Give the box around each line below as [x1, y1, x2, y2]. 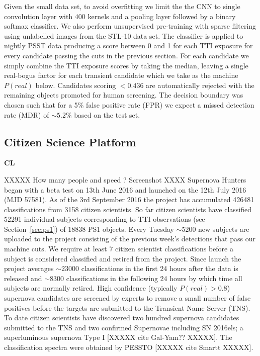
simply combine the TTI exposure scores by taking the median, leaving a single [4, 60, 248, 70]
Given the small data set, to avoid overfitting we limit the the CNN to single [4, 1, 240, 11]
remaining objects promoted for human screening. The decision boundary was [4, 90, 243, 100]
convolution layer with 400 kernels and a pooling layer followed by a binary [4, 11, 236, 21]
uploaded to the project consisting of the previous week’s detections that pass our [4, 233, 255, 244]
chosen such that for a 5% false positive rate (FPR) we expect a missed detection [4, 99, 254, 110]
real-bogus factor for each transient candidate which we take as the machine [4, 70, 238, 80]
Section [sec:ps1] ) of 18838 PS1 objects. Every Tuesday [4, 223, 174, 234]
